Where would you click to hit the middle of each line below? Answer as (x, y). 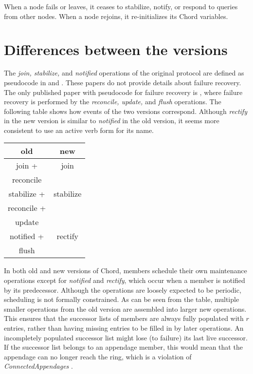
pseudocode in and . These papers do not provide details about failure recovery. (123, 82)
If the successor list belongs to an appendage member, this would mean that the (123, 347)
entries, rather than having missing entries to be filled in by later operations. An (124, 328)
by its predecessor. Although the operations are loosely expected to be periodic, (123, 290)
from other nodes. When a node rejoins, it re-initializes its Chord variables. (116, 16)
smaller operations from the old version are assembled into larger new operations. (125, 309)
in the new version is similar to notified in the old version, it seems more (112, 121)
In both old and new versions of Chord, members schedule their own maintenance (126, 271)
